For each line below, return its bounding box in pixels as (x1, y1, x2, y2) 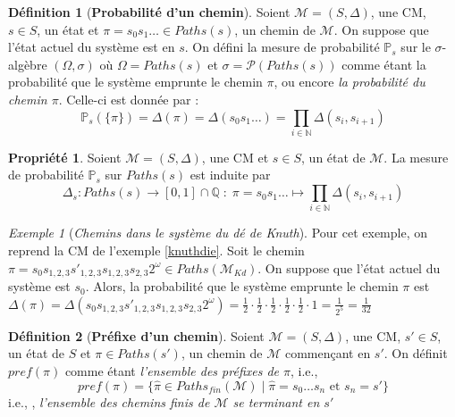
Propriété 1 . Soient (8, 147, 122, 166)
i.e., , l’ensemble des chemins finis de (8, 392, 210, 411)
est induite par (190, 165, 271, 184)
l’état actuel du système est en (8, 38, 175, 56)
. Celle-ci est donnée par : (58, 89, 199, 108)
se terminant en (232, 392, 320, 411)
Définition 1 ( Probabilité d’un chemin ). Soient (8, 3, 291, 21)
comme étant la (341, 54, 426, 73)
